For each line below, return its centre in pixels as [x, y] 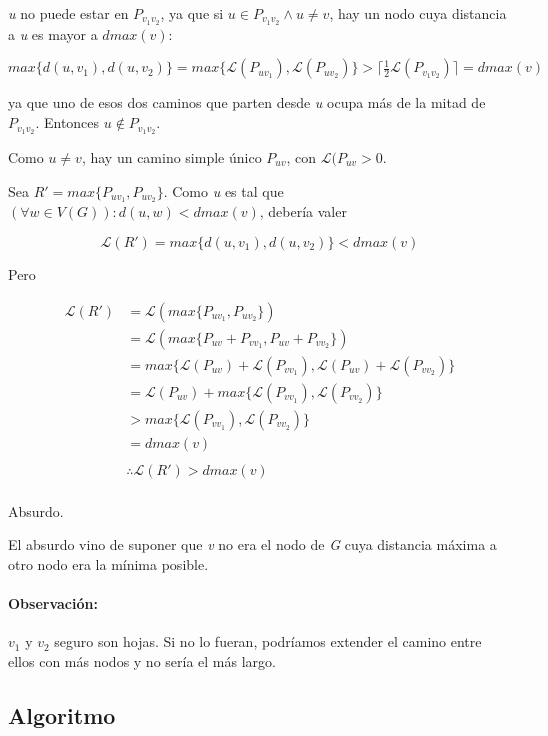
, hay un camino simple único [171, 156]
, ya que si [192, 13]
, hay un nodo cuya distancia [418, 13]
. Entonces [67, 122]
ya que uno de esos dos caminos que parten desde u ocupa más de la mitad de [247, 102]
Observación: [53, 603]
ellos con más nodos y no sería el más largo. [142, 661]
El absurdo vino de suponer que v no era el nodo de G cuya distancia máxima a [252, 544]
